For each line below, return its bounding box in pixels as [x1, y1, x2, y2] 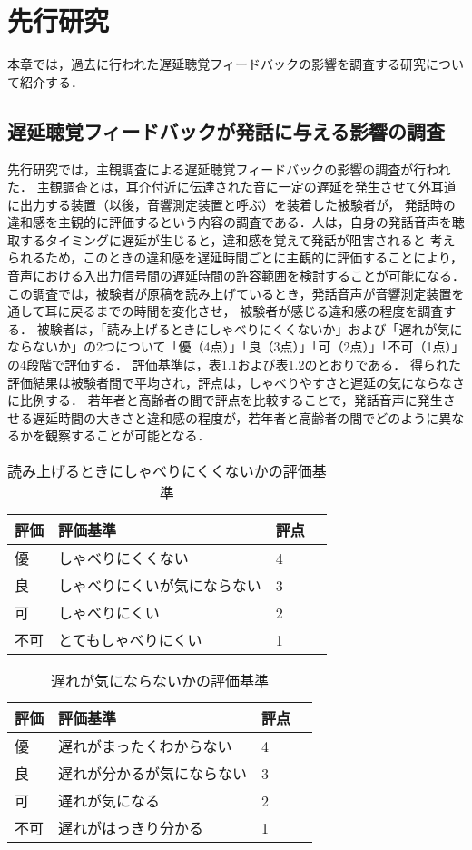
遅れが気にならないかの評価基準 [51, 670, 270, 692]
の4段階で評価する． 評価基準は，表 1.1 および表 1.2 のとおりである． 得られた [7, 355, 462, 374]
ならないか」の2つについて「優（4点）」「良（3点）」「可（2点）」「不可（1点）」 [7, 337, 465, 356]
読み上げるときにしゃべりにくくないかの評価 [7, 460, 312, 482]
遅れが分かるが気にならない [58, 763, 248, 785]
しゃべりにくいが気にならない [58, 575, 261, 597]
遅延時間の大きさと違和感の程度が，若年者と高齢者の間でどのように [32, 408, 439, 427]
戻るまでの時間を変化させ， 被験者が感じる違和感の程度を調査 [70, 301, 444, 321]
